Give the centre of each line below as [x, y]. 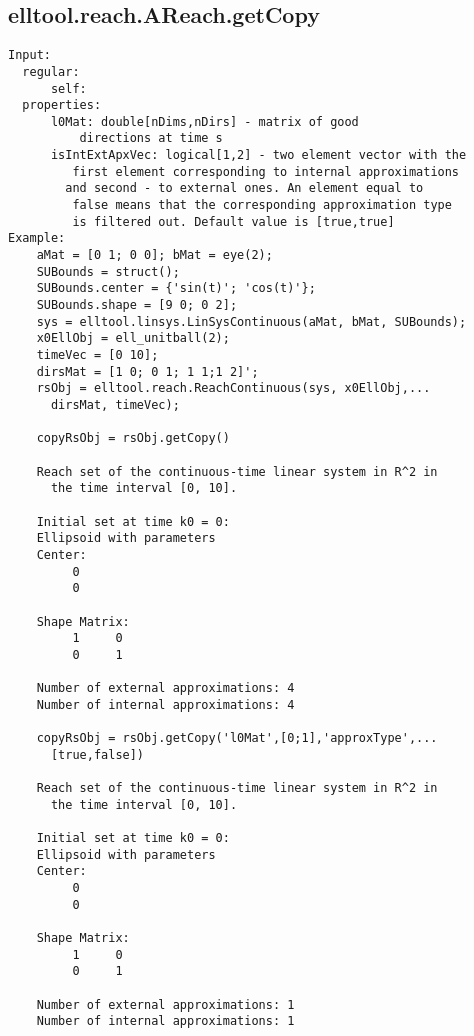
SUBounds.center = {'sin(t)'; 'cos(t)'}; [176, 288]
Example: [37, 238]
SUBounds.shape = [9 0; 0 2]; [137, 305]
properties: [62, 105]
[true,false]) [97, 754]
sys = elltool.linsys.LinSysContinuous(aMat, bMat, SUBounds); [251, 321]
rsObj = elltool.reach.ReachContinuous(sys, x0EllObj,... [233, 388]
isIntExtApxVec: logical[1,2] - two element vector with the [258, 155]
